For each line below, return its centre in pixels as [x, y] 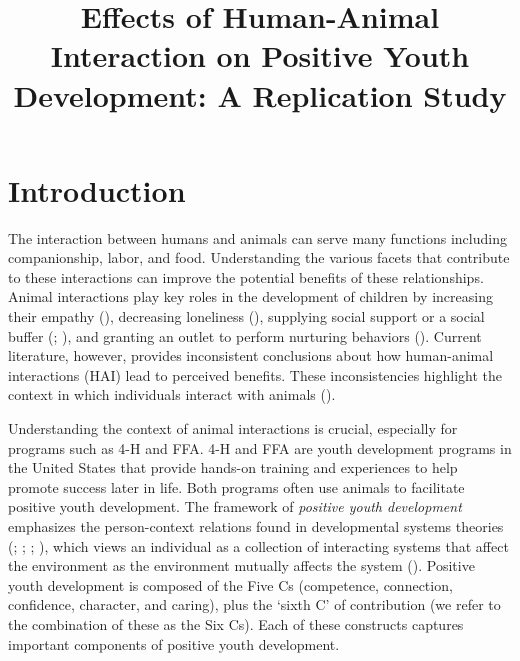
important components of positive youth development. [174, 643]
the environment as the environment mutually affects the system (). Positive [241, 565]
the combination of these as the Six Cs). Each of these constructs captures [236, 623]
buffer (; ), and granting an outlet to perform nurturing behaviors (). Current [245, 335]
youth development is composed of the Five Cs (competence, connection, [230, 584]
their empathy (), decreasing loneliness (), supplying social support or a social [246, 316]
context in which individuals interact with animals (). [172, 394]
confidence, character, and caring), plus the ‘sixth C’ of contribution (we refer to [254, 604]
